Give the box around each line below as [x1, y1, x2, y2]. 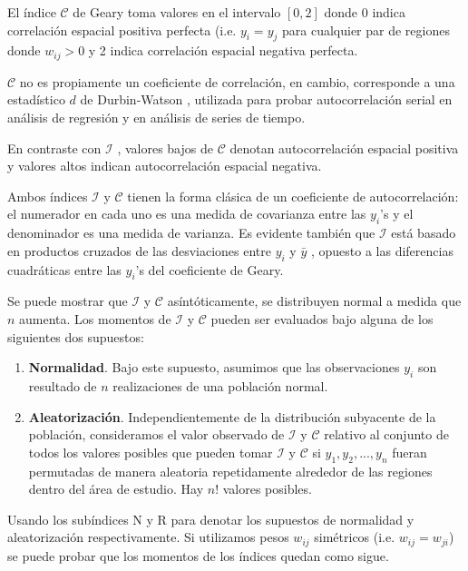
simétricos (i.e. [314, 527, 395, 546]
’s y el [380, 204, 414, 223]
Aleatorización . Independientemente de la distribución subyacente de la [28, 407, 436, 426]
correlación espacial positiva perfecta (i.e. [7, 20, 237, 39]
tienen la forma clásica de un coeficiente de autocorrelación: [127, 186, 459, 205]
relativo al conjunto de [324, 425, 449, 444]
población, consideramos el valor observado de [28, 425, 285, 444]
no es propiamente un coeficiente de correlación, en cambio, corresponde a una [19, 72, 455, 91]
